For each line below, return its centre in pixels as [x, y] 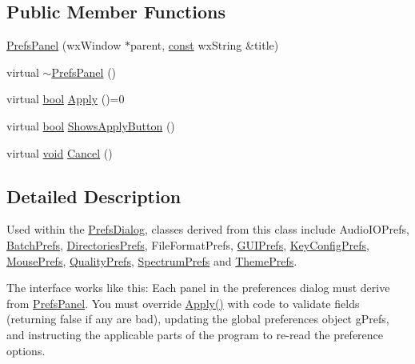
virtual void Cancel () [60, 152]
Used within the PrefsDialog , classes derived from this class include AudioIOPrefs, [208, 229]
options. [26, 350]
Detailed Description [94, 196]
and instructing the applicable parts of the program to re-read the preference [195, 334]
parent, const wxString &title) [204, 45]
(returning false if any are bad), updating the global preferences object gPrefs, [198, 319]
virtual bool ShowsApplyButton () [91, 125]
